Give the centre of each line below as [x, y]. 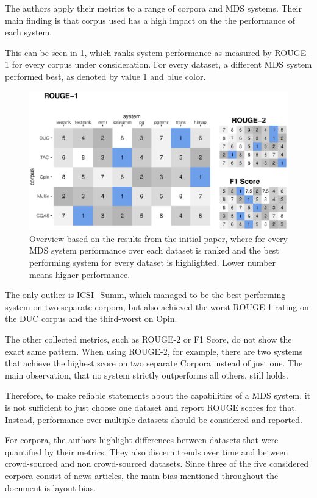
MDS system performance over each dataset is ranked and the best [154, 250]
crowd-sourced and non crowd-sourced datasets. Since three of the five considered [157, 464]
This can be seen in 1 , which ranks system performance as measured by [138, 52]
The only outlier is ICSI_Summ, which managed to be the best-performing [145, 295]
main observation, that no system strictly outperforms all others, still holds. [147, 375]
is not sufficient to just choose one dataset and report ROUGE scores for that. [151, 407]
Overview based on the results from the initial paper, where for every [159, 238]
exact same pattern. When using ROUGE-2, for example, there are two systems [154, 351]
